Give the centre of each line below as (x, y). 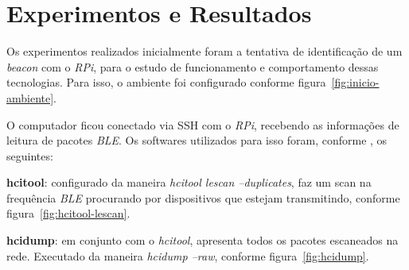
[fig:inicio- (355, 82)
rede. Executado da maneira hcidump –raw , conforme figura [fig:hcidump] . (188, 255)
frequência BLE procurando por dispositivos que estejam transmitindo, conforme (203, 197)
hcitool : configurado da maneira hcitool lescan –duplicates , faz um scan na (189, 182)
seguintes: (30, 155)
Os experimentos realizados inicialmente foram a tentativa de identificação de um (204, 51)
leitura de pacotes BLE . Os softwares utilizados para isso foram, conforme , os (197, 140)
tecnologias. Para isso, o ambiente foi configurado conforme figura (166, 82)
